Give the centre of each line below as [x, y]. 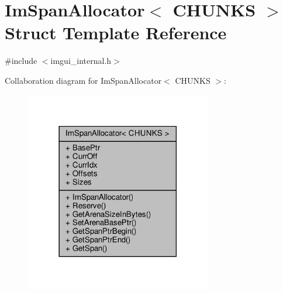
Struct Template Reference [116, 33]
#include [21, 61]
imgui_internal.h [81, 61]
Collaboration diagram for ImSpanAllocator [83, 80]
